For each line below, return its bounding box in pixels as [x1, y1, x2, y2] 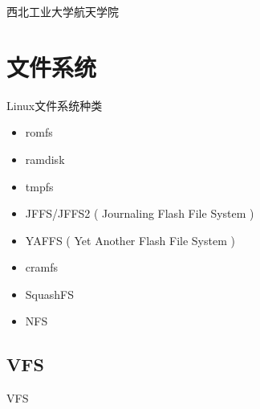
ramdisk [25, 150, 65, 167]
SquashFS [25, 285, 74, 302]
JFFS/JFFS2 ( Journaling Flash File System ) [25, 205, 254, 222]
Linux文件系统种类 [6, 96, 103, 113]
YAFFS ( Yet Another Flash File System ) [25, 231, 235, 248]
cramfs [25, 259, 58, 276]
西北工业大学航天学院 [6, 3, 119, 19]
